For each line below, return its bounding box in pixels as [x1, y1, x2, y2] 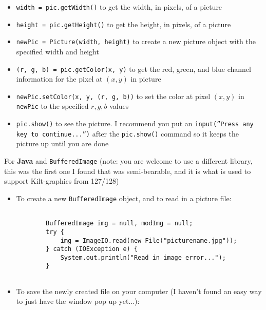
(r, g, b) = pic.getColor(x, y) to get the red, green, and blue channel [16, 63, 251, 74]
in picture [130, 73, 161, 84]
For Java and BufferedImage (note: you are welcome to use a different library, [4, 156, 253, 166]
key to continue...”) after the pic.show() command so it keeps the [16, 128, 239, 139]
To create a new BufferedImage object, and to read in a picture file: [16, 192, 232, 203]
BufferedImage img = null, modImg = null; [46, 220, 193, 227]
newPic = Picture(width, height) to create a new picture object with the [16, 36, 256, 47]
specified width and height [16, 46, 99, 56]
